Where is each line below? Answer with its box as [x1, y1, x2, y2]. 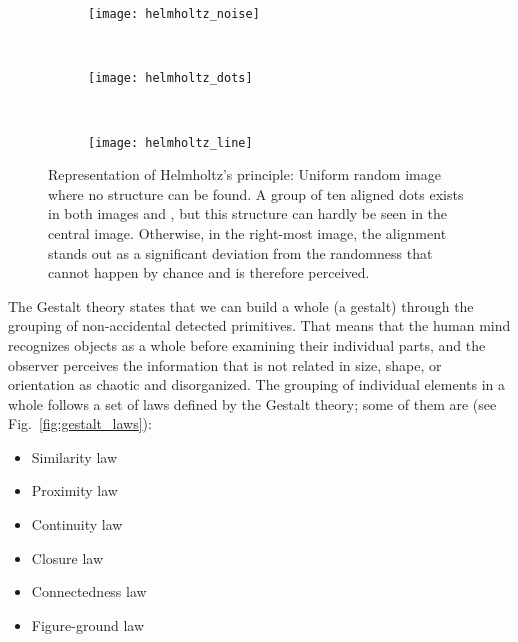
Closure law [31, 547, 104, 568]
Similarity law [31, 446, 118, 467]
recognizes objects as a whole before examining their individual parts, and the [8, 334, 486, 355]
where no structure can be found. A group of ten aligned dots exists [48, 183, 464, 204]
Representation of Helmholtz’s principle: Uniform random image [48, 164, 441, 185]
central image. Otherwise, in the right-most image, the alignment [48, 222, 447, 243]
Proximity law [31, 480, 118, 501]
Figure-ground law [31, 614, 145, 635]
